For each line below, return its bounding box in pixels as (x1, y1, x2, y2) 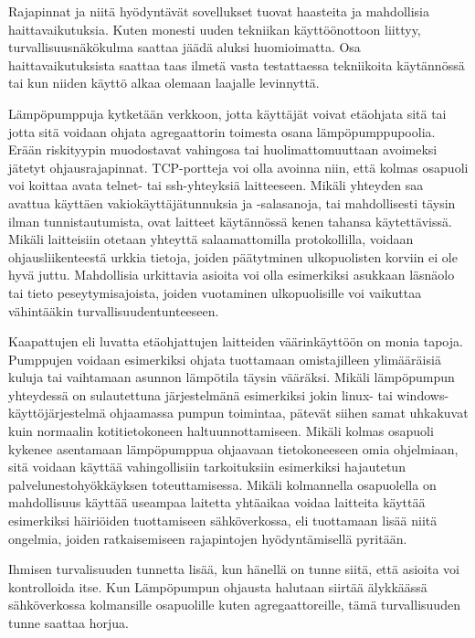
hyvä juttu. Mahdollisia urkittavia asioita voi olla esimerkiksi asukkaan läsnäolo (8, 265, 455, 284)
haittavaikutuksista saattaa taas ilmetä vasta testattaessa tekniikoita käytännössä (8, 55, 465, 74)
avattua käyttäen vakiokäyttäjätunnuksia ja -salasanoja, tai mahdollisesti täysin (8, 193, 456, 212)
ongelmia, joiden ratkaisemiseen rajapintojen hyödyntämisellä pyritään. (8, 528, 407, 548)
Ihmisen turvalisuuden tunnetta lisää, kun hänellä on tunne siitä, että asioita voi (8, 559, 459, 579)
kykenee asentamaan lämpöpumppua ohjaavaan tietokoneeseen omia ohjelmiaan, (8, 439, 459, 458)
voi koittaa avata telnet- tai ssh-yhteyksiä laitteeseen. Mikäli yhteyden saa (8, 175, 424, 195)
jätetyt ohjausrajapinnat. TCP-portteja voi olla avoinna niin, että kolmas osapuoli (8, 157, 469, 176)
